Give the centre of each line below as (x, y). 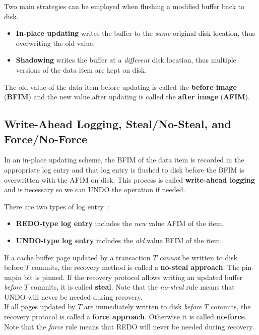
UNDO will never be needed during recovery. (73, 296)
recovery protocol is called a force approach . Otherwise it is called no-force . (125, 317)
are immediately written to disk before (143, 306)
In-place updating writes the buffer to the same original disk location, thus (136, 33)
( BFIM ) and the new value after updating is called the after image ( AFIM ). (127, 97)
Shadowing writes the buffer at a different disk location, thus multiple (126, 60)
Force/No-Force (46, 138)
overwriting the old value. (55, 43)
